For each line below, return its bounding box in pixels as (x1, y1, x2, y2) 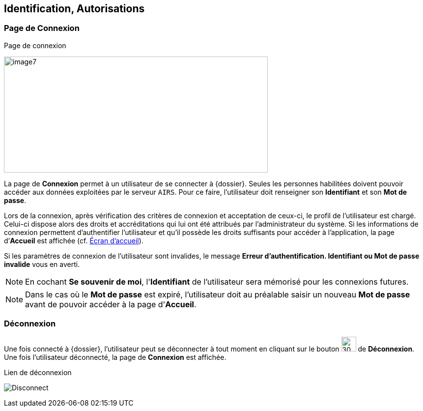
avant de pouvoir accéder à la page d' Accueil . (25, 299, 197, 309)
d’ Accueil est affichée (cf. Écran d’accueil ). (4, 236, 143, 245)
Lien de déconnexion (4, 368, 72, 377)
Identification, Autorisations (4, 2, 145, 15)
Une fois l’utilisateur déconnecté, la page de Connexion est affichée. (4, 352, 226, 361)
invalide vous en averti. (4, 260, 80, 268)
